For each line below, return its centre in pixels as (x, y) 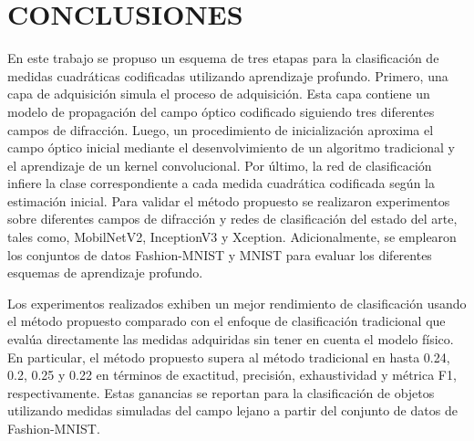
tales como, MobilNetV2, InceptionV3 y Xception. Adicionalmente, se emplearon (232, 237)
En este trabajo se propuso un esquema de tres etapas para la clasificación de (223, 58)
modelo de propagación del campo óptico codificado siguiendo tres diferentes (221, 111)
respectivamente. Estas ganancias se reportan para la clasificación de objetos (221, 392)
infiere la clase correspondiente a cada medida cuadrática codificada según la (221, 183)
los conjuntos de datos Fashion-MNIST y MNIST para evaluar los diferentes (220, 254)
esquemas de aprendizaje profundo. (105, 273)
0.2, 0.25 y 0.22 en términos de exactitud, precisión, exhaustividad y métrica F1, (232, 375)
